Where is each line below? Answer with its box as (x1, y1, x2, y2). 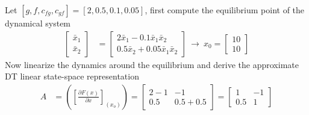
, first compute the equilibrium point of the (145, 4, 305, 16)
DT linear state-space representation (5, 70, 139, 82)
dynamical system (5, 17, 71, 29)
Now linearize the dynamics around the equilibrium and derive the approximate (5, 58, 299, 70)
